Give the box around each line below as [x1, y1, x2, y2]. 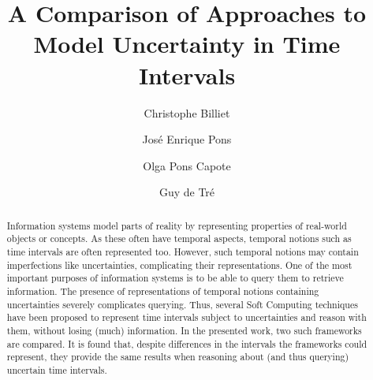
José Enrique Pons [142, 131, 232, 147]
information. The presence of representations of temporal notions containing [6, 284, 319, 297]
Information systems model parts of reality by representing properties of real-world [6, 218, 347, 232]
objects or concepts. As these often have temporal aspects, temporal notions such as [6, 232, 352, 245]
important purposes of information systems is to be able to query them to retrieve [6, 271, 344, 285]
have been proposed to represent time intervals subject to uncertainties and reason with [6, 311, 367, 324]
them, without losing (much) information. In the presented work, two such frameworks [6, 323, 362, 337]
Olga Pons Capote [143, 157, 231, 173]
